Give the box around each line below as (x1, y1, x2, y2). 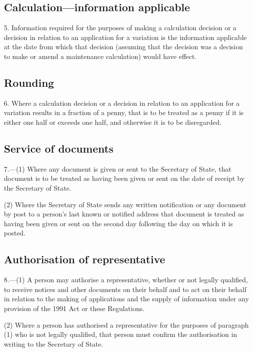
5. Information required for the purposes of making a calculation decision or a (4, 22, 237, 33)
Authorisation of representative (4, 252, 166, 267)
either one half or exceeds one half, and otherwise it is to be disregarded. (4, 117, 222, 127)
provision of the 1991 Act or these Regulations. (4, 303, 145, 313)
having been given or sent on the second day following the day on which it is (4, 218, 233, 228)
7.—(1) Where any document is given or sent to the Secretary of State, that (4, 163, 232, 174)
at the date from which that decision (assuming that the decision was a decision (4, 41, 243, 52)
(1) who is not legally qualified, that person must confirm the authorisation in (4, 329, 237, 339)
